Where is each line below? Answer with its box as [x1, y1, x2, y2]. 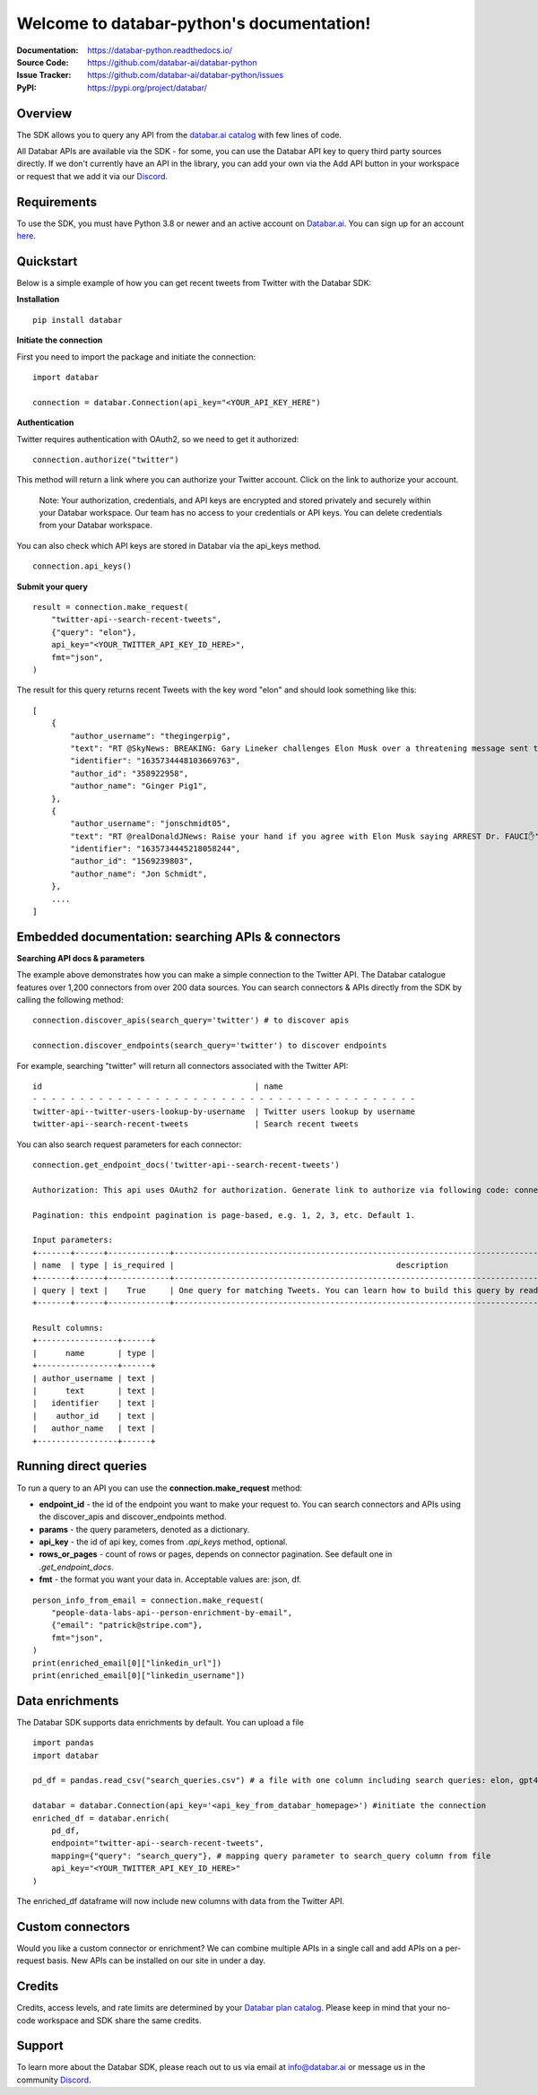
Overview [16, 106, 73, 121]
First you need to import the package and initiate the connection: [16, 351, 256, 362]
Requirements [16, 194, 98, 210]
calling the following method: [16, 995, 124, 1005]
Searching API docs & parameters [16, 952, 145, 963]
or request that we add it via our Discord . [16, 170, 168, 181]
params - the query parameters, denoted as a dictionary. [39, 1524, 250, 1534]
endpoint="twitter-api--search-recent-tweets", [50, 1839, 265, 1848]
